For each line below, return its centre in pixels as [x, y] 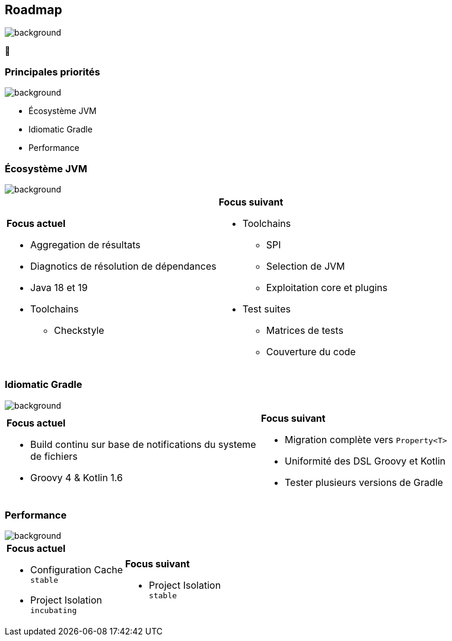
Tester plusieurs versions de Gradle [364, 482]
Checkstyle [79, 330]
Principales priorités [52, 72]
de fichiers [54, 456]
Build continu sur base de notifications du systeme [143, 444]
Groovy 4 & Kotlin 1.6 [77, 477]
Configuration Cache [77, 570]
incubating [54, 611]
